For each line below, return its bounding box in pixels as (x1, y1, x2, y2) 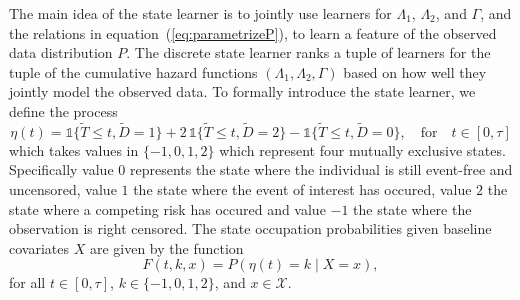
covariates (9, 237, 69, 258)
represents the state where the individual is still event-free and (129, 159, 513, 180)
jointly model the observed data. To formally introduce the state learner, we (9, 81, 476, 102)
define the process (9, 100, 118, 121)
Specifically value (9, 159, 114, 180)
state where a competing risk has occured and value (9, 198, 326, 219)
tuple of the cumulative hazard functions (9, 61, 258, 82)
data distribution (9, 42, 113, 63)
